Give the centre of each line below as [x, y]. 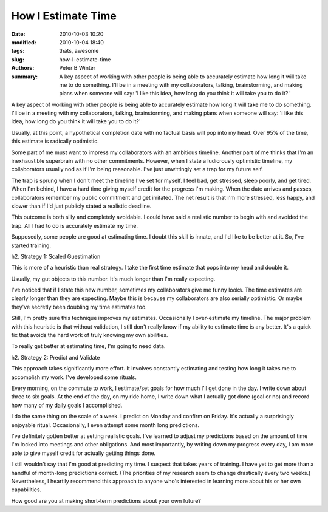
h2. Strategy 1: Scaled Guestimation [56, 256]
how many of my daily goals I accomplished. [67, 405]
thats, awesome [79, 51]
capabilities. [26, 490]
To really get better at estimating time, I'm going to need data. [88, 346]
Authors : [23, 68]
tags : [18, 51]
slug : [18, 59]
